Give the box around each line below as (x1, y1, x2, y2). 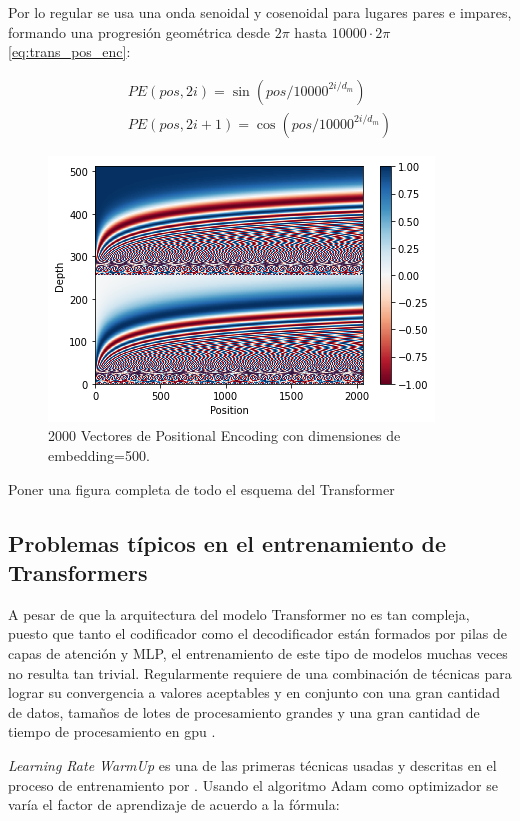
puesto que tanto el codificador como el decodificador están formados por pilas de (8, 623, 508, 644)
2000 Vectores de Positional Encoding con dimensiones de (48, 425, 401, 446)
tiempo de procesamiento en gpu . (8, 721, 216, 742)
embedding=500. (48, 445, 150, 466)
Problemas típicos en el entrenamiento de (8, 527, 447, 558)
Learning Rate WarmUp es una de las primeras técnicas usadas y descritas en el (8, 754, 497, 775)
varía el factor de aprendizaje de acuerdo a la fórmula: (8, 794, 340, 815)
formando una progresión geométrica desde (8, 21, 271, 42)
